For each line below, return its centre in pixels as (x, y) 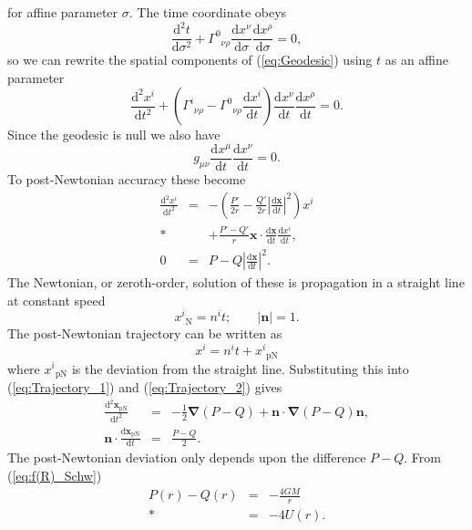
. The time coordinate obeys (208, 12)
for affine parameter (63, 12)
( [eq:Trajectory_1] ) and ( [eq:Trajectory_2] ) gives (145, 387)
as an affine (416, 60)
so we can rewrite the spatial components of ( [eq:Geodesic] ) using (190, 60)
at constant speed (56, 300)
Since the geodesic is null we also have (114, 135)
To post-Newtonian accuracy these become (127, 179)
